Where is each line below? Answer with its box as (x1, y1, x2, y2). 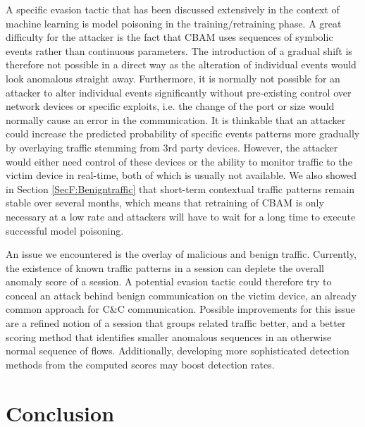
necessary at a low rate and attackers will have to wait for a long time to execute (6, 209, 356, 223)
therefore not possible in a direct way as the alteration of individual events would (6, 57, 357, 72)
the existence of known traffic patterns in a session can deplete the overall (6, 260, 324, 275)
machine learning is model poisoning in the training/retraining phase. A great (6, 16, 342, 30)
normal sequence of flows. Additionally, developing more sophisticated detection (6, 343, 349, 358)
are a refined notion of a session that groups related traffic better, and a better (6, 316, 346, 330)
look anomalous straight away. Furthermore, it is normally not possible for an (6, 70, 340, 85)
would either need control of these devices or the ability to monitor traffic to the (6, 154, 352, 168)
